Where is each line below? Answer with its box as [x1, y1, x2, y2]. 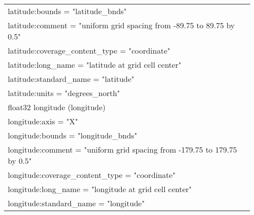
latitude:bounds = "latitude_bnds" [8, 5, 127, 17]
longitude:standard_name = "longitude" [8, 197, 145, 209]
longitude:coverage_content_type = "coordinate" [8, 169, 176, 180]
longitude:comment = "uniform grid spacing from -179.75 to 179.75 [8, 144, 237, 155]
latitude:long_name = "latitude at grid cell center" [8, 59, 182, 70]
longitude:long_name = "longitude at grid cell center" [8, 183, 192, 195]
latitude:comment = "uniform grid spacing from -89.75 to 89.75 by [8, 20, 235, 31]
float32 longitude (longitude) [8, 101, 106, 113]
